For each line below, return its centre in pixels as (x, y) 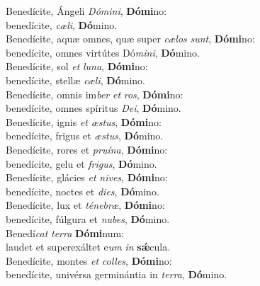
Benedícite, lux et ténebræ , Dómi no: (85, 205)
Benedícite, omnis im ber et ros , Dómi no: (95, 94)
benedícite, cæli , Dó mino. (62, 24)
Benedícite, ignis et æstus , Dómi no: (84, 121)
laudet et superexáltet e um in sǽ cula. (88, 247)
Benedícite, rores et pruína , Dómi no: (87, 149)
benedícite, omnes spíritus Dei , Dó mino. (94, 108)
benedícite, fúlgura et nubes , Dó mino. (88, 218)
